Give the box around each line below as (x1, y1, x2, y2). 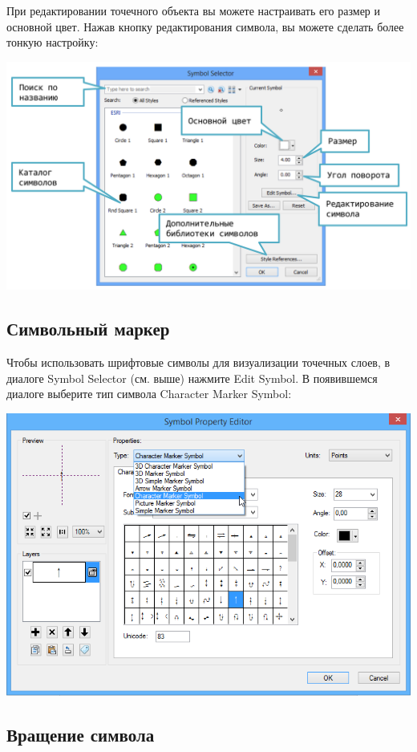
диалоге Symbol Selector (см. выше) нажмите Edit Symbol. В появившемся (6, 369, 378, 386)
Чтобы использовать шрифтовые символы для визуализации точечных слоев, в (6, 354, 391, 371)
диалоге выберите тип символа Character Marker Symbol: (6, 385, 292, 402)
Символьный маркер (6, 316, 170, 341)
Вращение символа (6, 722, 155, 747)
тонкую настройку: (6, 34, 99, 51)
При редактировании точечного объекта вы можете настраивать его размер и (6, 2, 380, 18)
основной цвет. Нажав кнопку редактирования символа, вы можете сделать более (6, 18, 404, 35)
